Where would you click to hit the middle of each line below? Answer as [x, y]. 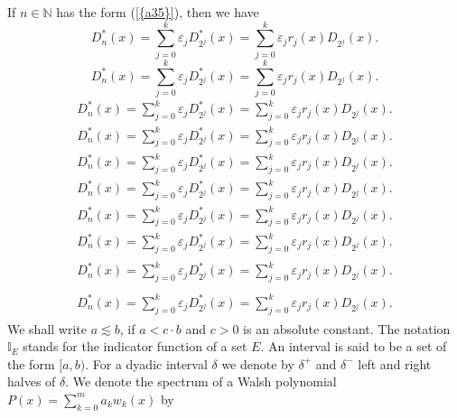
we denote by [258, 363]
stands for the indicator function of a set [135, 346]
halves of [32, 381]
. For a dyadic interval [146, 363]
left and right [395, 363]
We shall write [47, 328]
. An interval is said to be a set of [354, 346]
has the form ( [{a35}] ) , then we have [158, 12]
